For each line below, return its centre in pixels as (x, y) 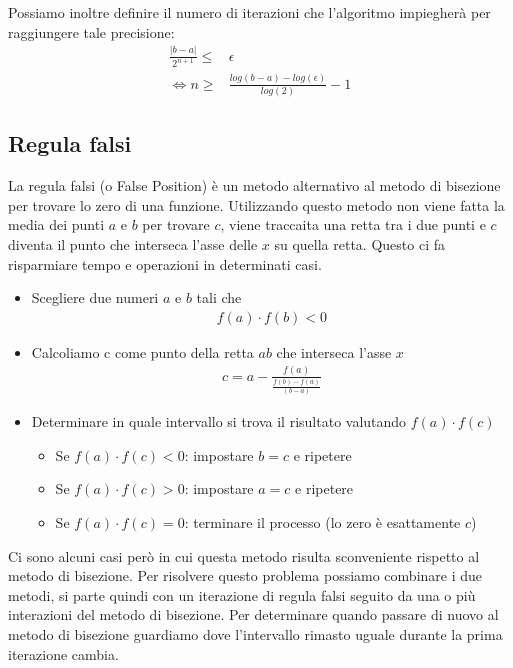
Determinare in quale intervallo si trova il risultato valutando (219, 421)
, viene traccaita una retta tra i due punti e (353, 224)
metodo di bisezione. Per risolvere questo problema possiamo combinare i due (245, 575)
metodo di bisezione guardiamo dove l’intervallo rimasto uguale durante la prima (255, 634)
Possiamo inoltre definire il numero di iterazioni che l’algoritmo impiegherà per (249, 12)
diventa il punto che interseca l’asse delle (133, 244)
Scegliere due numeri (95, 297)
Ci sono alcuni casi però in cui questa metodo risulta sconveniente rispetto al (244, 555)
